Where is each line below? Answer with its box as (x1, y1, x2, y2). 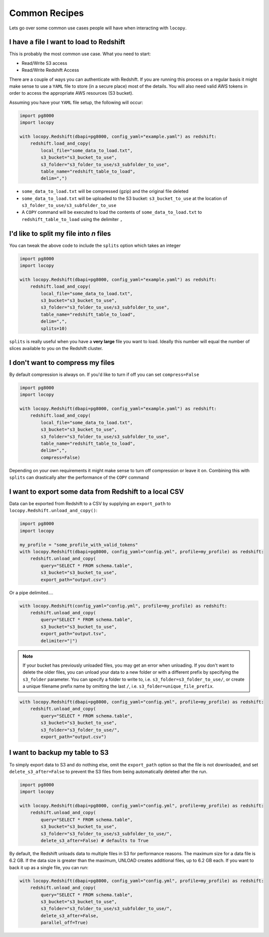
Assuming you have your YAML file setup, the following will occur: (9, 99, 143, 105)
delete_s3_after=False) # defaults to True (40, 838, 149, 843)
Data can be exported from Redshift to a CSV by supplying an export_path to (9, 501, 171, 507)
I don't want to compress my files (9, 358, 115, 367)
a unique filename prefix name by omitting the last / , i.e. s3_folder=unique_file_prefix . (22, 683, 214, 689)
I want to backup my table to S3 (9, 749, 109, 757)
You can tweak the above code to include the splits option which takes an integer (9, 242, 181, 248)
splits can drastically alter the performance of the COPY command (9, 474, 149, 481)
